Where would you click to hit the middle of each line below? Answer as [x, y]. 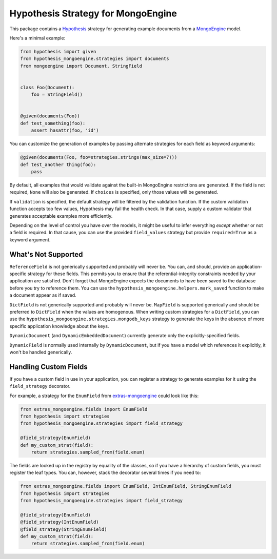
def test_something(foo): [53, 123]
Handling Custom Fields [48, 367]
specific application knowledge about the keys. [59, 326]
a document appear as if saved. [43, 295]
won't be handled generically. [41, 352]
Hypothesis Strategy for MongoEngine [93, 13]
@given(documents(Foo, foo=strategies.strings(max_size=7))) [99, 157]
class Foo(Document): [47, 87]
